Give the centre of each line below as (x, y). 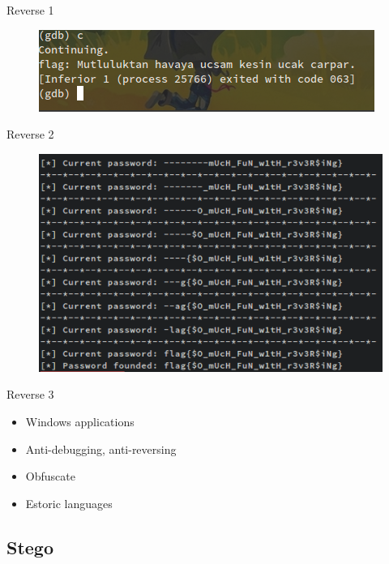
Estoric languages (69, 503)
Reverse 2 (30, 134)
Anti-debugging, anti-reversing (101, 449)
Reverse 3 (30, 394)
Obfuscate (50, 476)
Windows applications (80, 422)
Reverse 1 (30, 10)
